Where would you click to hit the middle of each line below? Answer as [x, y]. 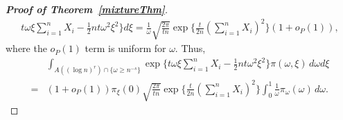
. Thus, [190, 48]
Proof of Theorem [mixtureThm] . [87, 9]
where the [26, 48]
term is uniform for [125, 48]
